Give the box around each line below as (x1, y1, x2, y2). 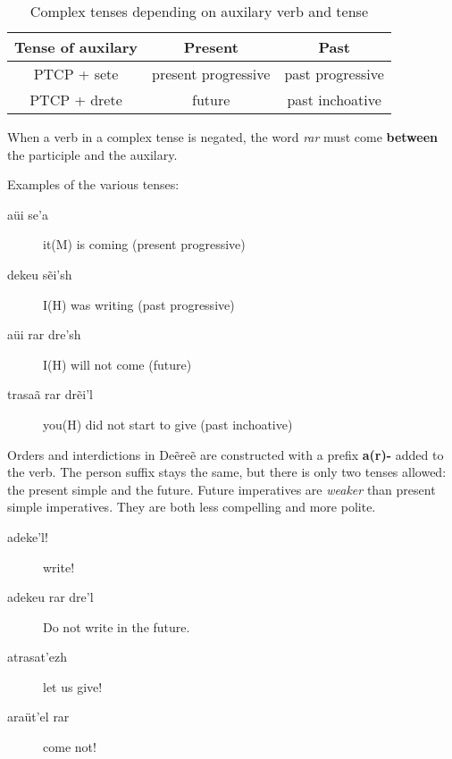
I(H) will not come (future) (43, 354, 192, 373)
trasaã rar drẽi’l (7, 385, 93, 404)
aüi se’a (7, 204, 48, 223)
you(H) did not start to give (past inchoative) (43, 414, 293, 433)
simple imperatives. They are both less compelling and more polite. (7, 497, 376, 516)
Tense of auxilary (14, 37, 138, 57)
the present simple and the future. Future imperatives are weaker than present (7, 480, 436, 498)
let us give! (43, 677, 103, 696)
